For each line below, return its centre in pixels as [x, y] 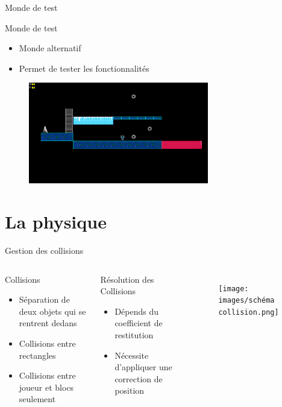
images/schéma [246, 301]
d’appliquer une [143, 367]
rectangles [37, 355]
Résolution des [127, 279]
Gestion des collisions [44, 251]
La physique [56, 222]
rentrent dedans [48, 323]
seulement [37, 399]
